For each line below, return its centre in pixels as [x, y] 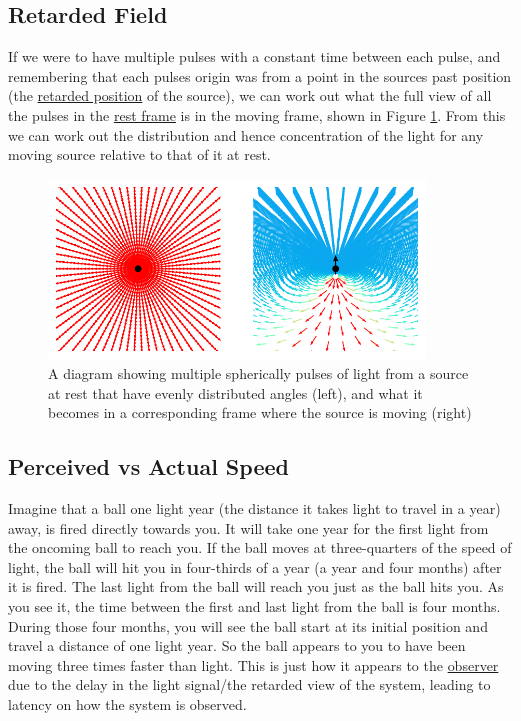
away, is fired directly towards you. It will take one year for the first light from [248, 527]
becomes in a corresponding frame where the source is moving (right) [260, 412]
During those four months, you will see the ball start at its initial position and [248, 625]
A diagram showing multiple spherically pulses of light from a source [258, 373]
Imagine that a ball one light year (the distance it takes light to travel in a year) [254, 508]
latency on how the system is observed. [127, 703]
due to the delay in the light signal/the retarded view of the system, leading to [249, 684]
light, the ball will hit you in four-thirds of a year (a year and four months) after [255, 566]
